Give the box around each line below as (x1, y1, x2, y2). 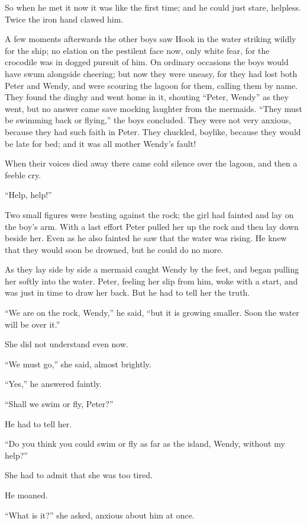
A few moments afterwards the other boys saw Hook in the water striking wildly (5, 33, 296, 45)
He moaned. (5, 489, 48, 501)
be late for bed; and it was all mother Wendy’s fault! (5, 137, 196, 149)
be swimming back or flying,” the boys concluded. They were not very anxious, (5, 114, 292, 126)
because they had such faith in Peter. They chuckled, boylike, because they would (5, 125, 301, 137)
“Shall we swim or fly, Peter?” (5, 398, 114, 410)
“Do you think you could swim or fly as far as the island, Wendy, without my (5, 437, 285, 450)
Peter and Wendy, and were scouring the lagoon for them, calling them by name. (5, 79, 298, 91)
